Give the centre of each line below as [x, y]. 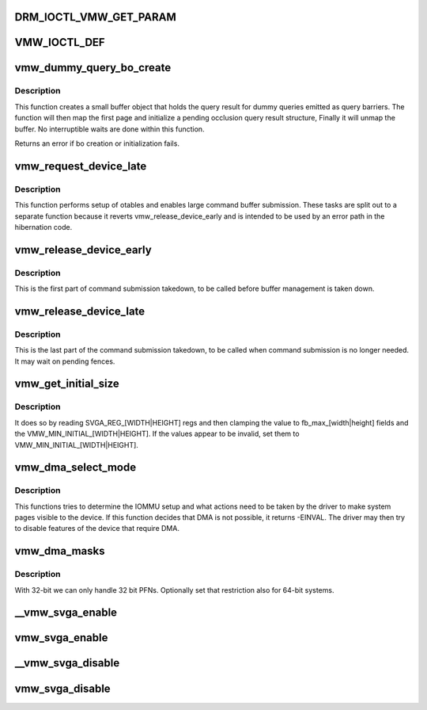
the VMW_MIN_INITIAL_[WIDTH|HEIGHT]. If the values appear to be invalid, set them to [157, 434]
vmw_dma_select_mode [76, 468]
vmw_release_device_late [80, 311]
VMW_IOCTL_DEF [60, 42]
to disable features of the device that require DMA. [97, 529]
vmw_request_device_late [81, 166]
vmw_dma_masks [60, 551]
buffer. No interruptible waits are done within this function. [110, 129]
